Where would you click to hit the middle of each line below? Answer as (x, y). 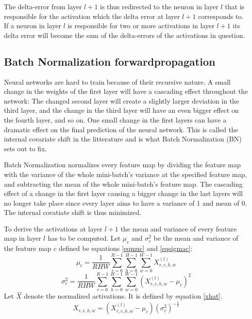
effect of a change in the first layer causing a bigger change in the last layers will (123, 193)
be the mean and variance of (196, 238)
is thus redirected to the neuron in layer (159, 6)
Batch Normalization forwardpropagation (110, 61)
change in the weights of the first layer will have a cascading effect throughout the (126, 91)
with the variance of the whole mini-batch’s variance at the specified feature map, (126, 174)
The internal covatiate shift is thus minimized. (73, 212)
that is (235, 6)
